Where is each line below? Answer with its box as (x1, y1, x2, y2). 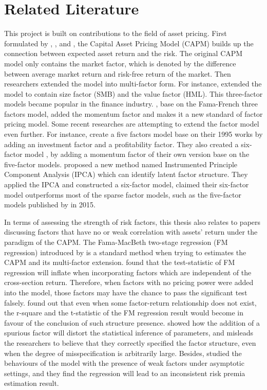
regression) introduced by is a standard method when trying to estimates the (4, 246, 246, 257)
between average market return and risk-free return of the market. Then (4, 68, 231, 79)
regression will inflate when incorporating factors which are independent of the (4, 267, 252, 277)
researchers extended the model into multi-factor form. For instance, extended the (4, 78, 262, 89)
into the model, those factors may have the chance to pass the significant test (4, 287, 247, 297)
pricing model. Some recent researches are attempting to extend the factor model (4, 118, 259, 129)
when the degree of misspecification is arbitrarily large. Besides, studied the (4, 347, 242, 358)
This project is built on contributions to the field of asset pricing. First (4, 28, 227, 39)
